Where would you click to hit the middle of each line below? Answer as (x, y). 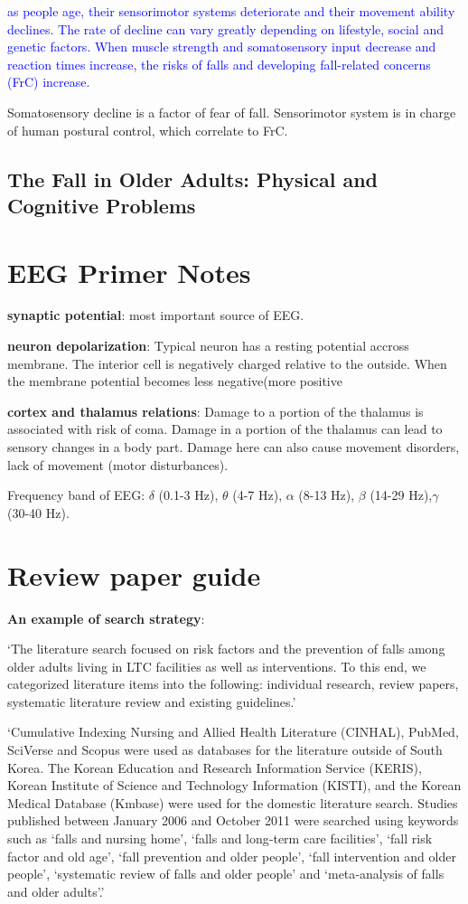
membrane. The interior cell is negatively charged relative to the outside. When (227, 363)
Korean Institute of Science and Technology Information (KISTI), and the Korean (234, 785)
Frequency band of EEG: (76, 495)
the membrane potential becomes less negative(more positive (175, 381)
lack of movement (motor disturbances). (118, 464)
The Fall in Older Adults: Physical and (192, 179)
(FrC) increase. (49, 82)
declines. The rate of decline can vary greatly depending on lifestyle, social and (225, 28)
